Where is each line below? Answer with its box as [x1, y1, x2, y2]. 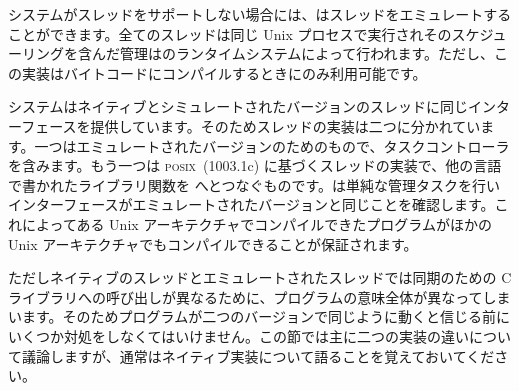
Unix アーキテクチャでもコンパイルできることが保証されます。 [8, 233, 418, 254]
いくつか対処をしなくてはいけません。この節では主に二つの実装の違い [8, 325, 469, 346]
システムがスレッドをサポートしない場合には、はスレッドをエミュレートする [8, 4, 512, 24]
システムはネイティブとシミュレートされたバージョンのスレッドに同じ [8, 96, 468, 117]
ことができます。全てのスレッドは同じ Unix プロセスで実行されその [8, 23, 452, 44]
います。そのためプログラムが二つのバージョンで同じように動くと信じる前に [8, 306, 510, 327]
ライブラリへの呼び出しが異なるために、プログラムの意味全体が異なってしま [8, 286, 511, 307]
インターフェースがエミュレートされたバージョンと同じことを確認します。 [8, 194, 495, 215]
